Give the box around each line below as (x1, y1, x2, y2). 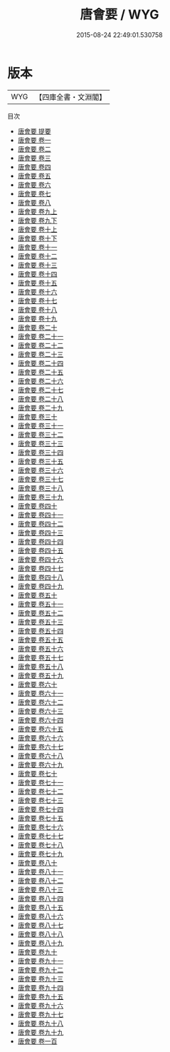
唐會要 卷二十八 (17, 394, 64, 403)
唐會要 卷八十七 (17, 921, 64, 929)
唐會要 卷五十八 (17, 662, 64, 671)
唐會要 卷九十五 (17, 992, 64, 1001)
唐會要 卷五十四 (17, 626, 64, 635)
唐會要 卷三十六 (17, 465, 64, 475)
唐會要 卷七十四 (17, 804, 64, 814)
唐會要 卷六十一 (17, 689, 64, 697)
